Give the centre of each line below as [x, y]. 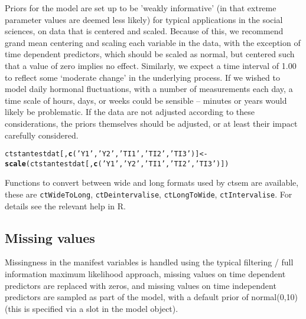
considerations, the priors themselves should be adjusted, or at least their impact [151, 123]
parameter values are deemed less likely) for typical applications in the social [144, 19]
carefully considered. [42, 135]
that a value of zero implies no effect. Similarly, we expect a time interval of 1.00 [151, 65]
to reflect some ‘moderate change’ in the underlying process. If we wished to [142, 77]
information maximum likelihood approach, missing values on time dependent [145, 274]
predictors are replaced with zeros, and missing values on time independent [141, 285]
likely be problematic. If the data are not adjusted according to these [130, 112]
